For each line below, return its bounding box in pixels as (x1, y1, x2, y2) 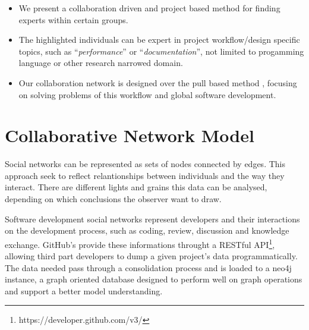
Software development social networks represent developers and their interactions (5, 212, 300, 225)
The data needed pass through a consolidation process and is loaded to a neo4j (5, 261, 292, 274)
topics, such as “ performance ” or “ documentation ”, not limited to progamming (18, 45, 304, 57)
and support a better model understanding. (5, 284, 163, 297)
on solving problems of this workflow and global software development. (18, 88, 276, 100)
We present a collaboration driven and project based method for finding (18, 2, 280, 14)
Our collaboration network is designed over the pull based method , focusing (18, 76, 297, 89)
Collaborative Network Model (5, 123, 254, 147)
